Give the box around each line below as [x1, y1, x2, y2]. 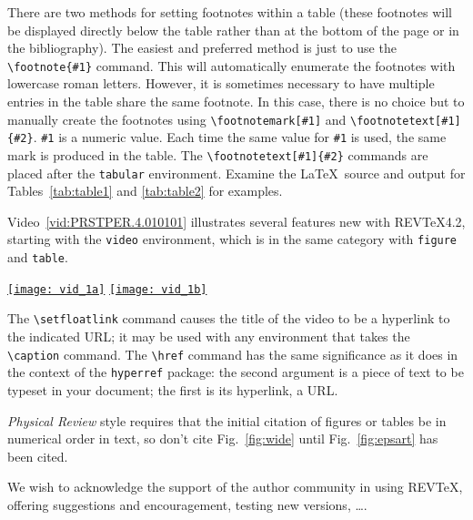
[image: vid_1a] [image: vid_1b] [7, 282, 207, 296]
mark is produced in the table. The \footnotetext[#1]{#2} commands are [7, 145, 428, 164]
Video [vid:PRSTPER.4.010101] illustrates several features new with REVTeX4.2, [7, 211, 466, 230]
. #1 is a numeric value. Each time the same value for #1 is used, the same [33, 127, 447, 147]
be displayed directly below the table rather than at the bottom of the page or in [7, 20, 459, 39]
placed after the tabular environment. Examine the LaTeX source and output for [7, 163, 466, 182]
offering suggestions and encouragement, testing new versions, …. [7, 495, 367, 514]
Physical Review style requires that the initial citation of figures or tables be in [7, 411, 447, 430]
